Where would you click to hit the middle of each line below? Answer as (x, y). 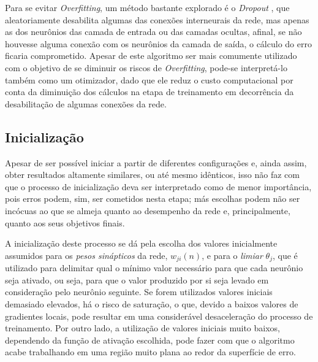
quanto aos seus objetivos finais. (65, 222)
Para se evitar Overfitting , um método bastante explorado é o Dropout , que (147, 7)
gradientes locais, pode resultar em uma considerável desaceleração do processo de (159, 316)
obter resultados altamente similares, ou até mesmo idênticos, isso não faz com (152, 175)
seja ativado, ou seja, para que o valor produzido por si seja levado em (137, 279)
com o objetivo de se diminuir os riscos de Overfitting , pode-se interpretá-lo (146, 67)
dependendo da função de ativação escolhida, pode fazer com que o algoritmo (150, 340)
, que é (285, 255)
